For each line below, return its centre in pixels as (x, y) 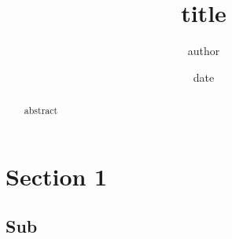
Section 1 (57, 176)
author (204, 51)
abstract (41, 110)
